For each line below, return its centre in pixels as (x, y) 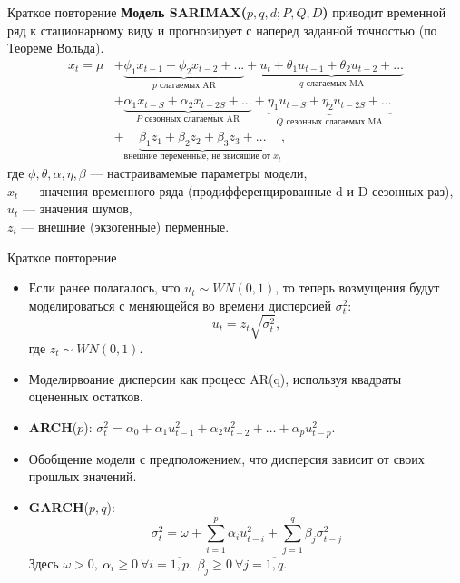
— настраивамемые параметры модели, (199, 173)
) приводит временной (384, 12)
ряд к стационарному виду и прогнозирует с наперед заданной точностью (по (222, 30)
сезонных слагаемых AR (192, 119)
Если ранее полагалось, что (104, 287)
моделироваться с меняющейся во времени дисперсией (180, 305)
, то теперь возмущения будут (357, 287)
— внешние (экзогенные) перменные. (125, 226)
